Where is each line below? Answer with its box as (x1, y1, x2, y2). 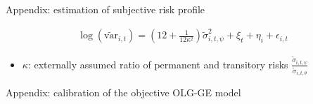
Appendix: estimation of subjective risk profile (6, 2, 205, 16)
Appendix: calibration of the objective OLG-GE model (6, 85, 241, 100)
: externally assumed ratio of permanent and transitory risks (27, 57, 288, 71)
